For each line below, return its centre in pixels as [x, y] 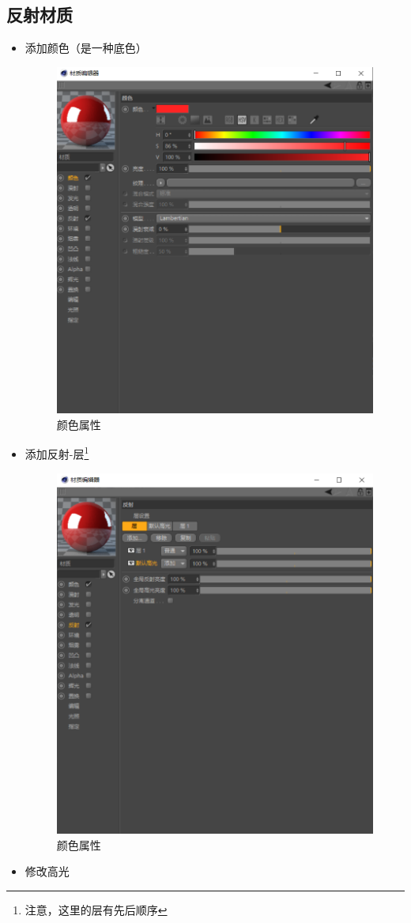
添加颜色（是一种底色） [86, 48]
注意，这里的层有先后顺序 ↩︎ [96, 909]
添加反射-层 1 [57, 453]
